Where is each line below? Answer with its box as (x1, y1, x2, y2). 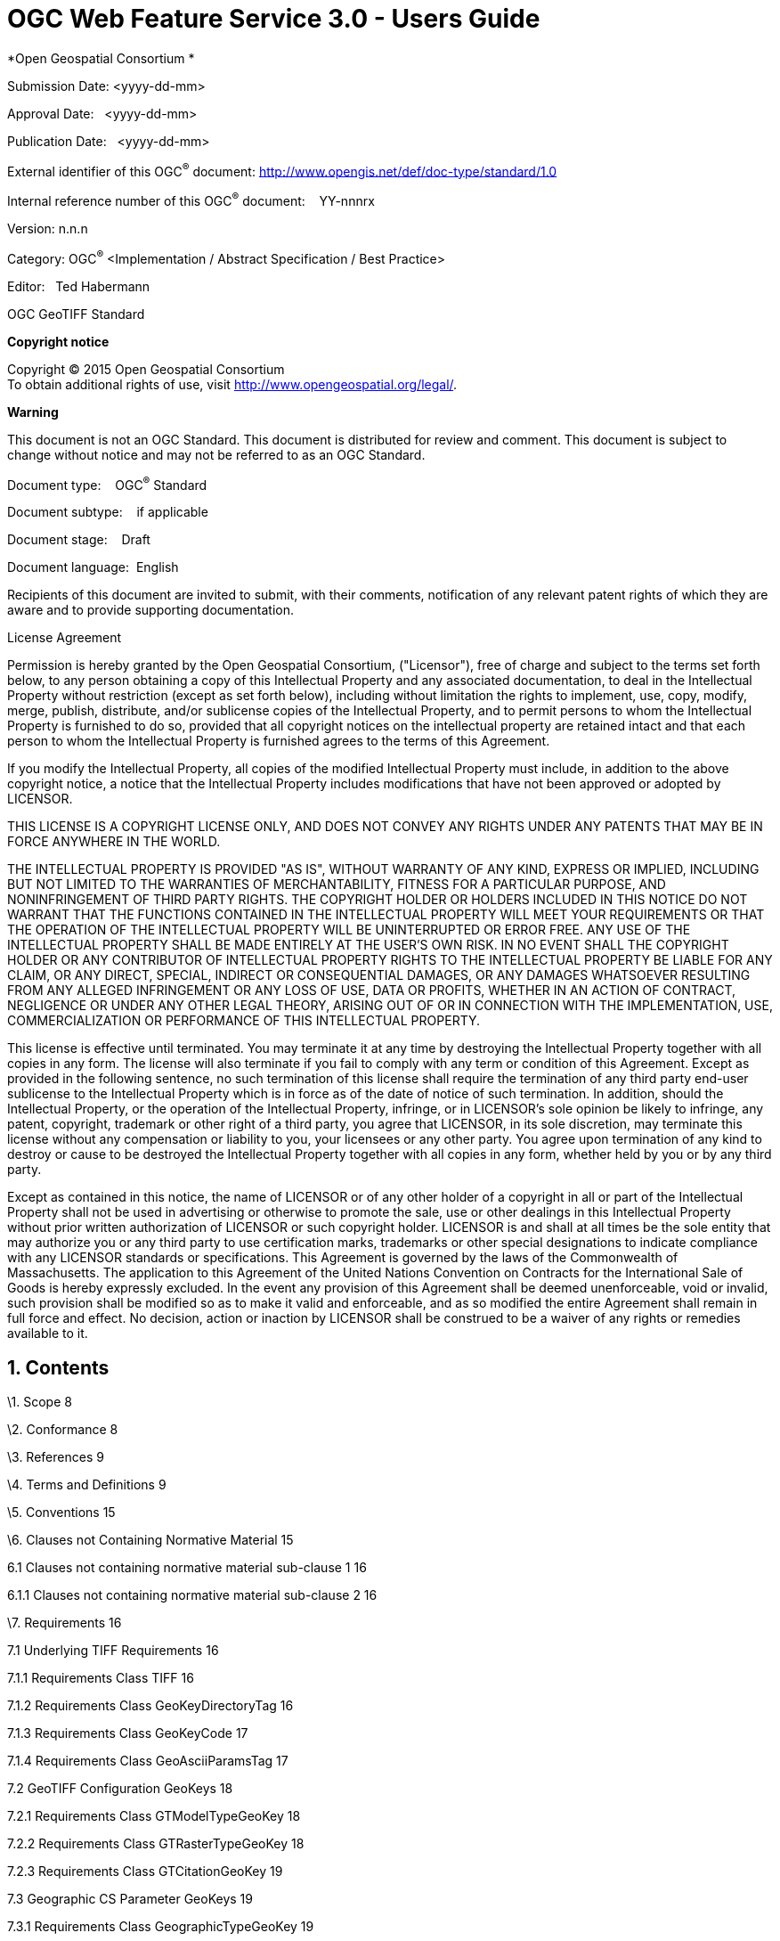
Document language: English (7, 559, 179, 575)
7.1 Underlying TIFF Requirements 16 (7, 1643, 219, 1659)
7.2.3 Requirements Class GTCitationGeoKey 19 (7, 1864, 283, 1880)
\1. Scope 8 (7, 1394, 72, 1410)
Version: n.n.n (7, 221, 88, 237)
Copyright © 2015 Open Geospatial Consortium (7, 361, 285, 377)
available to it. (7, 1325, 88, 1342)
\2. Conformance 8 (7, 1422, 118, 1438)
